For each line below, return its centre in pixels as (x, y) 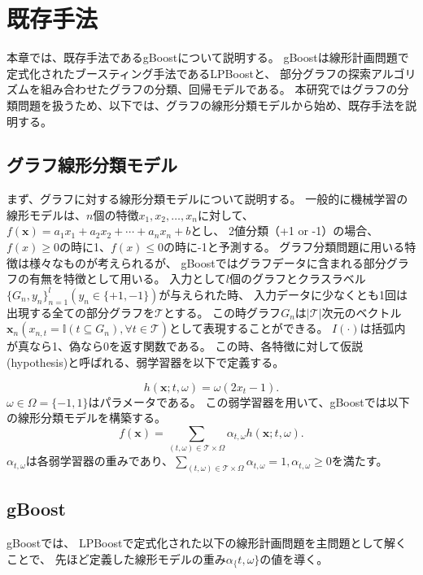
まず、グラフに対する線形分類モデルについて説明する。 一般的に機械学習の (207, 199)
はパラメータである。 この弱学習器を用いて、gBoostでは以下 (249, 401)
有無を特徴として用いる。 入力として (127, 279)
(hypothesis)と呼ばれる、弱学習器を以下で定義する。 (146, 362)
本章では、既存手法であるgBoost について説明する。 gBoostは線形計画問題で (208, 57)
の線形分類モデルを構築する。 (86, 418)
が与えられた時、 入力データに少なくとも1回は (283, 294)
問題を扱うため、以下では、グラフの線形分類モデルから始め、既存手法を (211, 105)
